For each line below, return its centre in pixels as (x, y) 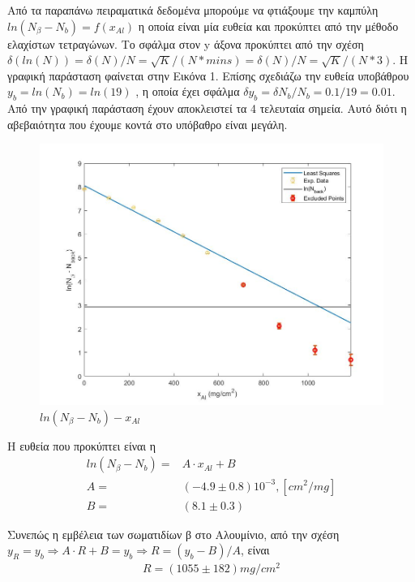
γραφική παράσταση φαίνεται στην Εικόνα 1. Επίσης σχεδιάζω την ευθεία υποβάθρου (208, 75)
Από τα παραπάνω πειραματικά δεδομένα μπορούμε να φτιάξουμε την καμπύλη (193, 10)
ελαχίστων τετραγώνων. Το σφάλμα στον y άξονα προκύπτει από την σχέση (186, 43)
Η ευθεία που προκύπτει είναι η (82, 445)
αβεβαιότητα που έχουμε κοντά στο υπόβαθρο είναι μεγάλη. (148, 124)
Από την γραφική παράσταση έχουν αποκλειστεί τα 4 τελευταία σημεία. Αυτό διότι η (207, 108)
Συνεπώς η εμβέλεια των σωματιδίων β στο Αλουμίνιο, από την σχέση (173, 534)
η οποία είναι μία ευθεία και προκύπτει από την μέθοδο (268, 26)
